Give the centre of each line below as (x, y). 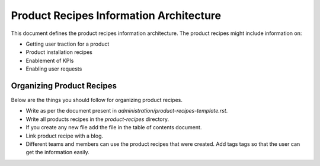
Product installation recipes (59, 52)
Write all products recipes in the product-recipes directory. (97, 119)
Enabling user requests (54, 69)
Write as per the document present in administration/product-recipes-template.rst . (127, 111)
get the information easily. (57, 152)
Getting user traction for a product (68, 44)
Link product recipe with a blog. (65, 136)
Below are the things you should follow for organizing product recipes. (97, 100)
